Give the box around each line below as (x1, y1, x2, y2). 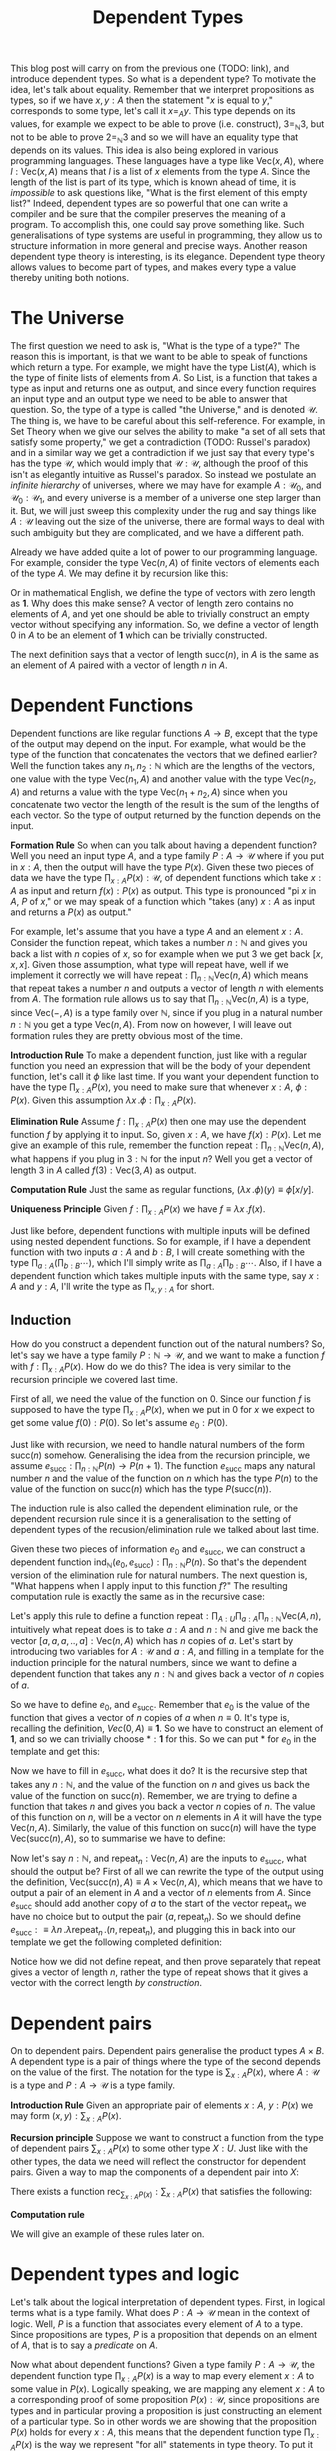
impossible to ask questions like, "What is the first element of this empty (10, 186, 308, 198)
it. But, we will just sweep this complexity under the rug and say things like (10, 505, 317, 517)
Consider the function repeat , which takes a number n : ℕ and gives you (10, 937, 308, 949)
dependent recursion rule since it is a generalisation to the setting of (10, 1513, 292, 1525)
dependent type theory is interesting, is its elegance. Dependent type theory (10, 250, 326, 262)
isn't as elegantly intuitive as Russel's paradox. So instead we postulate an (10, 468, 317, 480)
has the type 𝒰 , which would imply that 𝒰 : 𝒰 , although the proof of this (10, 457, 309, 469)
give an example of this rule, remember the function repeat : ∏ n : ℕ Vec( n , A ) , (10, 1139, 325, 1154)
